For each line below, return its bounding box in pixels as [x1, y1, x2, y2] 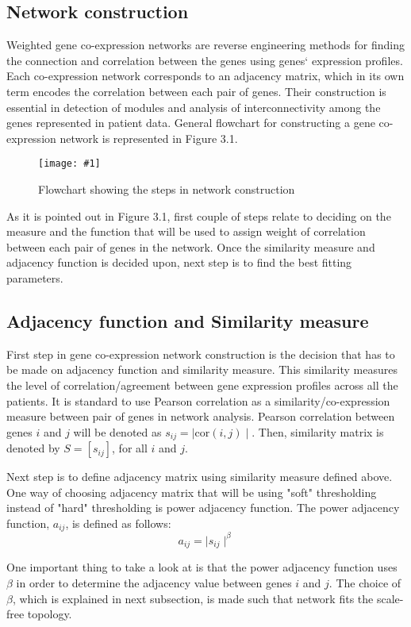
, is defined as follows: [65, 514, 171, 531]
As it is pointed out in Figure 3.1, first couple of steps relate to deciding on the [6, 207, 391, 224]
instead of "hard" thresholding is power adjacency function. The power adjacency [6, 499, 400, 516]
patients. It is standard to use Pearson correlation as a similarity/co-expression [6, 392, 390, 409]
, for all [112, 440, 148, 456]
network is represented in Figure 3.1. [60, 129, 238, 146]
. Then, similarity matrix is [252, 423, 384, 440]
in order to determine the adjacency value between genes [16, 574, 292, 590]
